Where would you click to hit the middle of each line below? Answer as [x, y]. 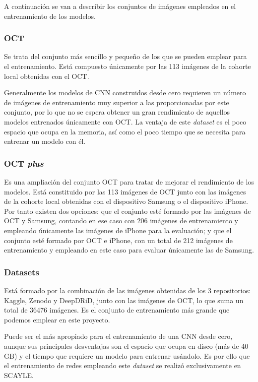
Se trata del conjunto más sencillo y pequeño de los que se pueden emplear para [126, 56]
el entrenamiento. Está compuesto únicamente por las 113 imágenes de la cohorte [128, 66]
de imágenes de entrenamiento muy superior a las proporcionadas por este [117, 102]
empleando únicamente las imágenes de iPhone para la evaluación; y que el [118, 230]
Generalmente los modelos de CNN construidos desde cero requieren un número [125, 93]
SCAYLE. [19, 375]
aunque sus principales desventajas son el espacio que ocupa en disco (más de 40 [126, 346]
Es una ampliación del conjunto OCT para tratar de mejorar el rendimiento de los [129, 181]
